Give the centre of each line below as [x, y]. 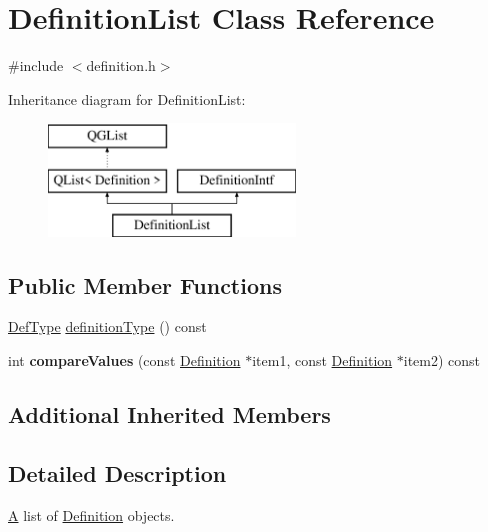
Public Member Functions [145, 284]
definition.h [121, 65]
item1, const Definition [322, 360]
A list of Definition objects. [91, 514]
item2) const [442, 360]
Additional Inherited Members [169, 414]
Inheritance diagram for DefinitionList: [127, 98]
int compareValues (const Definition [124, 360]
